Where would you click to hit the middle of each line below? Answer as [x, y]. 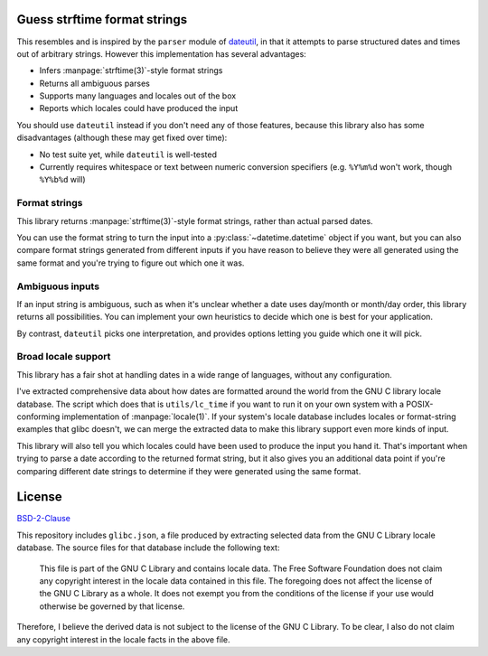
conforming [38, 417]
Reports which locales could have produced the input [139, 108]
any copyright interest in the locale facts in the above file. [123, 639]
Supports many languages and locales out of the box [138, 96]
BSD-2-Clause [44, 519]
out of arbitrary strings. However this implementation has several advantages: [161, 53]
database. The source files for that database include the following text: [148, 548]
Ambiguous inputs [58, 286]
